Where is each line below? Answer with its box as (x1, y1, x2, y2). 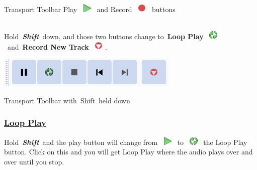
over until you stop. (4, 156, 64, 166)
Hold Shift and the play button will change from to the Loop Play (4, 136, 247, 147)
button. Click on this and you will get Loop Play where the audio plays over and (4, 146, 253, 157)
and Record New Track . (7, 41, 107, 52)
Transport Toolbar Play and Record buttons (4, 4, 176, 14)
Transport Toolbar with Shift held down (4, 95, 130, 105)
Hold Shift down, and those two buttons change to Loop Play (4, 31, 204, 42)
